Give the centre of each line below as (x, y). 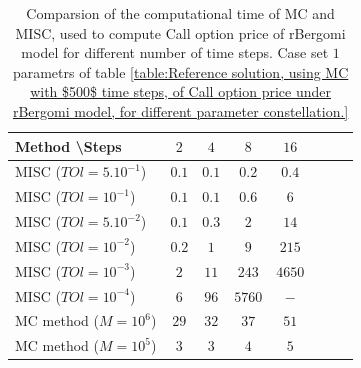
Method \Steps (68, 145)
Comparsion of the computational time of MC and (180, 13)
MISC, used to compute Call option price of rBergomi (180, 32)
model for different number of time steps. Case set (175, 52)
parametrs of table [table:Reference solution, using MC (180, 71)
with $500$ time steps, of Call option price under (181, 91)
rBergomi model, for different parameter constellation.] (180, 110)
